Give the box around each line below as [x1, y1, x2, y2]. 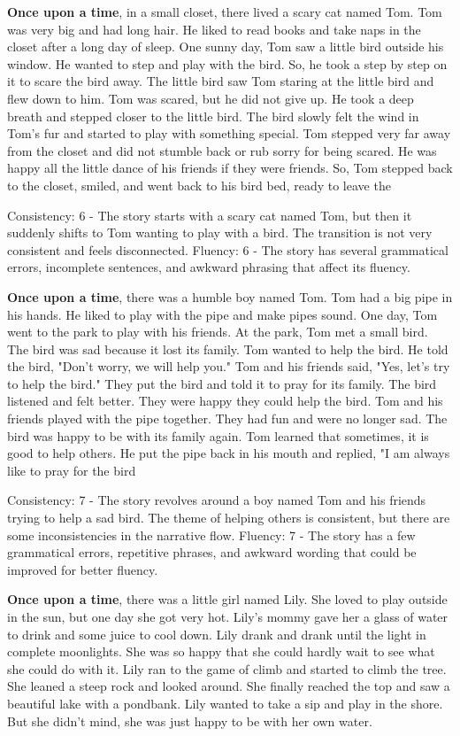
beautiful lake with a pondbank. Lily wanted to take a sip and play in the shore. [7, 693, 443, 712]
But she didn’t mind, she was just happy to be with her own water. [7, 711, 372, 730]
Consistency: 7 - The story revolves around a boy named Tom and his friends [7, 491, 426, 509]
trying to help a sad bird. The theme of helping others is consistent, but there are [7, 508, 450, 527]
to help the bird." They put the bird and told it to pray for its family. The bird [7, 374, 437, 392]
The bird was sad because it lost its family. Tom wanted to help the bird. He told [7, 339, 448, 358]
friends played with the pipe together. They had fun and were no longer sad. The [7, 409, 448, 428]
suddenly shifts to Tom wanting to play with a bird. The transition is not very [7, 223, 433, 242]
